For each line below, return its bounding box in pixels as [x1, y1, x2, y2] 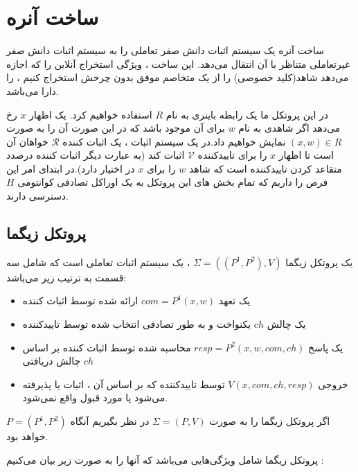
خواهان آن [6, 134, 48, 148]
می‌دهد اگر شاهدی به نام [238, 121, 341, 135]
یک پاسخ [308, 340, 343, 354]
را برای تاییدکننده [197, 148, 267, 162]
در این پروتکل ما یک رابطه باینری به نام [165, 107, 328, 121]
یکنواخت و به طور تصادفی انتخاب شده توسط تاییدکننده [22, 317, 251, 331]
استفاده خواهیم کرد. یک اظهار [29, 107, 152, 121]
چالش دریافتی [22, 353, 81, 368]
